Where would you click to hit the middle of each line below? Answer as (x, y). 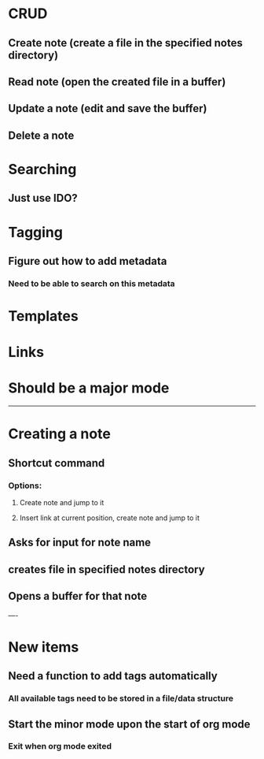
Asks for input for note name (80, 543)
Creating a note (60, 434)
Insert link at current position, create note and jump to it (110, 518)
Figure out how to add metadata (88, 261)
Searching (42, 169)
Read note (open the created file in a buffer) (117, 82)
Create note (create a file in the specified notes (126, 43)
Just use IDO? (43, 198)
